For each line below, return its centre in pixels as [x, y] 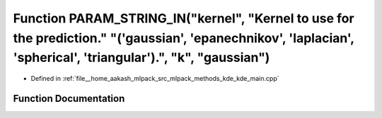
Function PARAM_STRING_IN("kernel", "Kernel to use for [184, 18]
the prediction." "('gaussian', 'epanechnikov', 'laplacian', [184, 38]
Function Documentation [69, 98]
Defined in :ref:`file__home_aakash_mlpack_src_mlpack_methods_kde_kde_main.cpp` [155, 79]
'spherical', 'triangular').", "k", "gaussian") [141, 58]
